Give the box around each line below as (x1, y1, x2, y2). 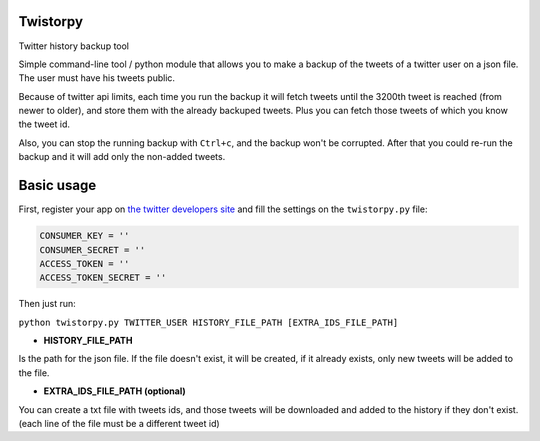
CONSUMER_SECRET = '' (39, 244, 146, 255)
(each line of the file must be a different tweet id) (18, 418, 220, 430)
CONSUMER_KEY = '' (39, 230, 130, 242)
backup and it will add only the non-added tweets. (18, 151, 226, 163)
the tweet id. (18, 118, 70, 130)
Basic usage (18, 177, 97, 194)
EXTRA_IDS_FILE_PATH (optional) (43, 385, 186, 397)
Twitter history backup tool (18, 40, 130, 52)
